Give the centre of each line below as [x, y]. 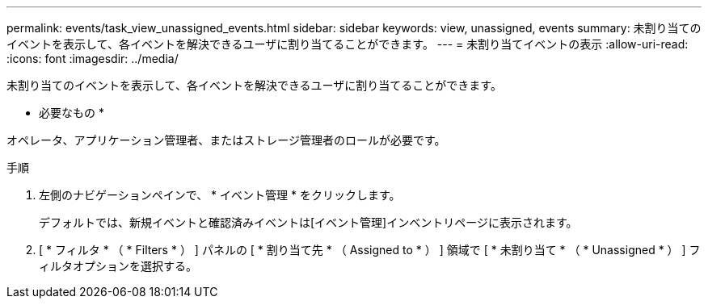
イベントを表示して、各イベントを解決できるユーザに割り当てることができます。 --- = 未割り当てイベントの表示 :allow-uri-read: [348, 44]
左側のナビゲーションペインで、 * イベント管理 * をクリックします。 [220, 195]
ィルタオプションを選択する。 [118, 266]
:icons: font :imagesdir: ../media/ [93, 58]
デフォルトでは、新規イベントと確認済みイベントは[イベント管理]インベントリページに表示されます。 [308, 222]
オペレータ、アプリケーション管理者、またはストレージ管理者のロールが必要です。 [226, 140]
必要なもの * [72, 113]
